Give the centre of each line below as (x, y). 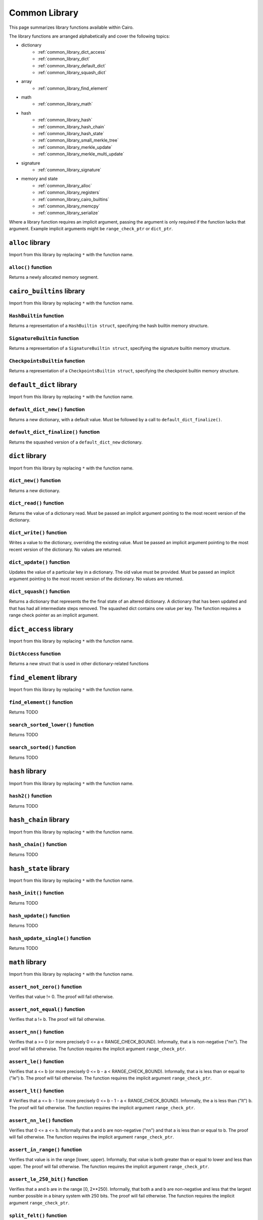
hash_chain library (39, 820)
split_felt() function (38, 1215)
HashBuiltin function (37, 316)
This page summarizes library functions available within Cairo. (71, 27)
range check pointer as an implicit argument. (54, 615)
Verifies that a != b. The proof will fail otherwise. (57, 1019)
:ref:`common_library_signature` (70, 170)
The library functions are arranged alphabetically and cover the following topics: (89, 36)
